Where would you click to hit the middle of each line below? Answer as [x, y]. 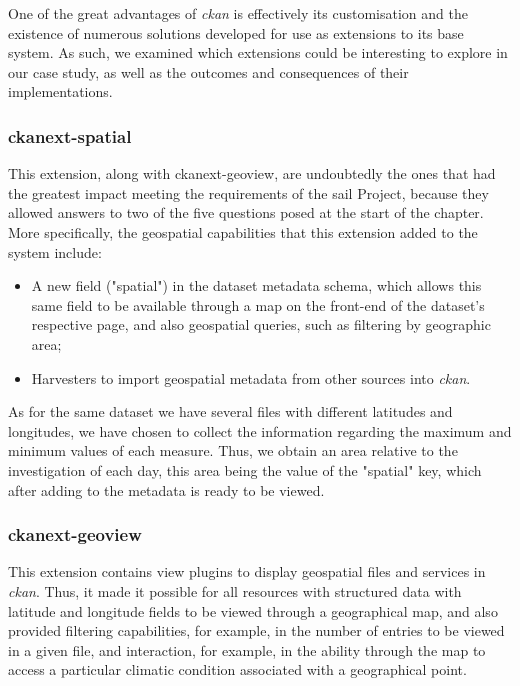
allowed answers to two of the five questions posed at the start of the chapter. [246, 212]
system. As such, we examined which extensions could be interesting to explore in [258, 52]
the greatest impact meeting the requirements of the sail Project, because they [248, 192]
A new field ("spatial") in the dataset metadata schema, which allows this [256, 285]
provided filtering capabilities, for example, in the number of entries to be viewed [256, 630]
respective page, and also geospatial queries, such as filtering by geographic [261, 324]
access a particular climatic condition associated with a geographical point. [237, 669]
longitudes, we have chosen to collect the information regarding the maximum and [260, 430]
